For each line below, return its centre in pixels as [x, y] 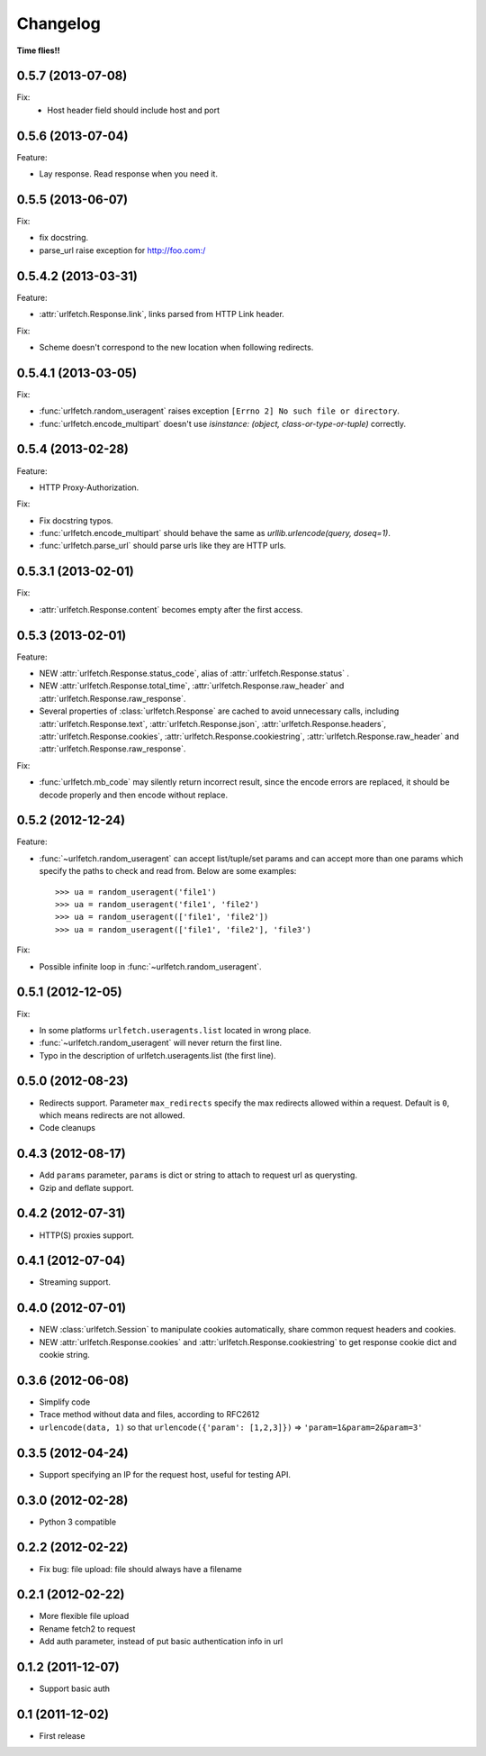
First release [62, 1736]
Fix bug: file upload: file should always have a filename [140, 1569]
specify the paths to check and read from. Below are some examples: [168, 871]
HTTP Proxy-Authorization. [89, 487]
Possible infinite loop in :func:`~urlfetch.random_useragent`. [150, 966]
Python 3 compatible [78, 1522]
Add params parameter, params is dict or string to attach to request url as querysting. [198, 1175]
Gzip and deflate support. [86, 1187]
